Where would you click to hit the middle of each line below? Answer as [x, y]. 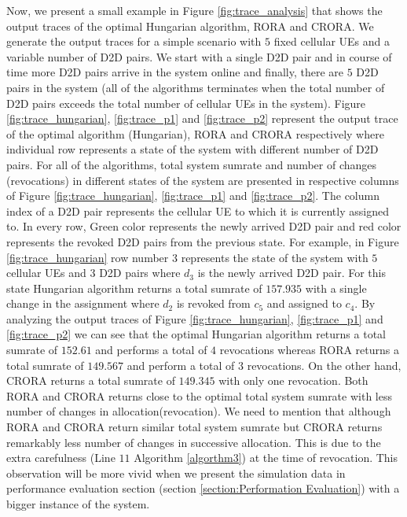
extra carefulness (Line [61, 458]
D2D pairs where [140, 273]
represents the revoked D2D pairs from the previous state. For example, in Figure [203, 241]
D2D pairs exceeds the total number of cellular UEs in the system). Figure [186, 103]
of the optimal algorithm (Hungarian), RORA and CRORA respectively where [195, 133]
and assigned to [304, 303]
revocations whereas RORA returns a [309, 350]
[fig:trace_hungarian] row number [88, 257]
